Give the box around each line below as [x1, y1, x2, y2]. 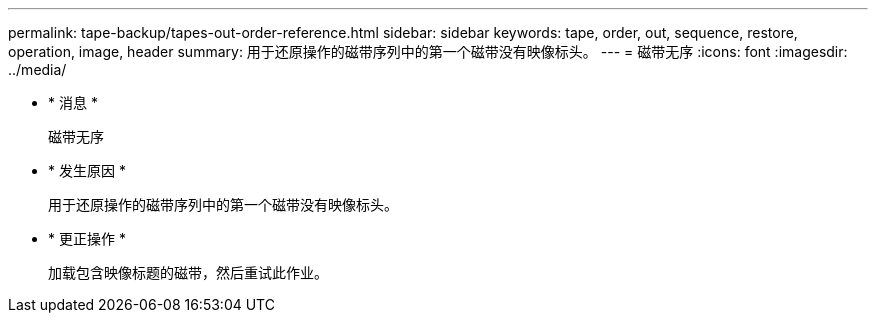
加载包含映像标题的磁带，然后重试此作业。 [48, 264, 328, 281]
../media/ [8, 61, 67, 78]
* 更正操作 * [48, 230, 126, 247]
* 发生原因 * [48, 162, 126, 179]
